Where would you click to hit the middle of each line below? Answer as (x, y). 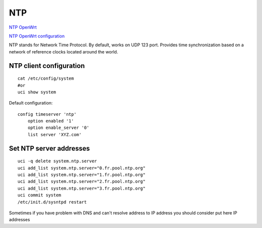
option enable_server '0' (58, 128)
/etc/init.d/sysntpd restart (52, 202)
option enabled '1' (51, 121)
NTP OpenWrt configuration (37, 36)
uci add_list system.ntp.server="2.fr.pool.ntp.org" (82, 182)
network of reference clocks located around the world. (64, 52)
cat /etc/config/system (46, 79)
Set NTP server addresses (49, 148)
